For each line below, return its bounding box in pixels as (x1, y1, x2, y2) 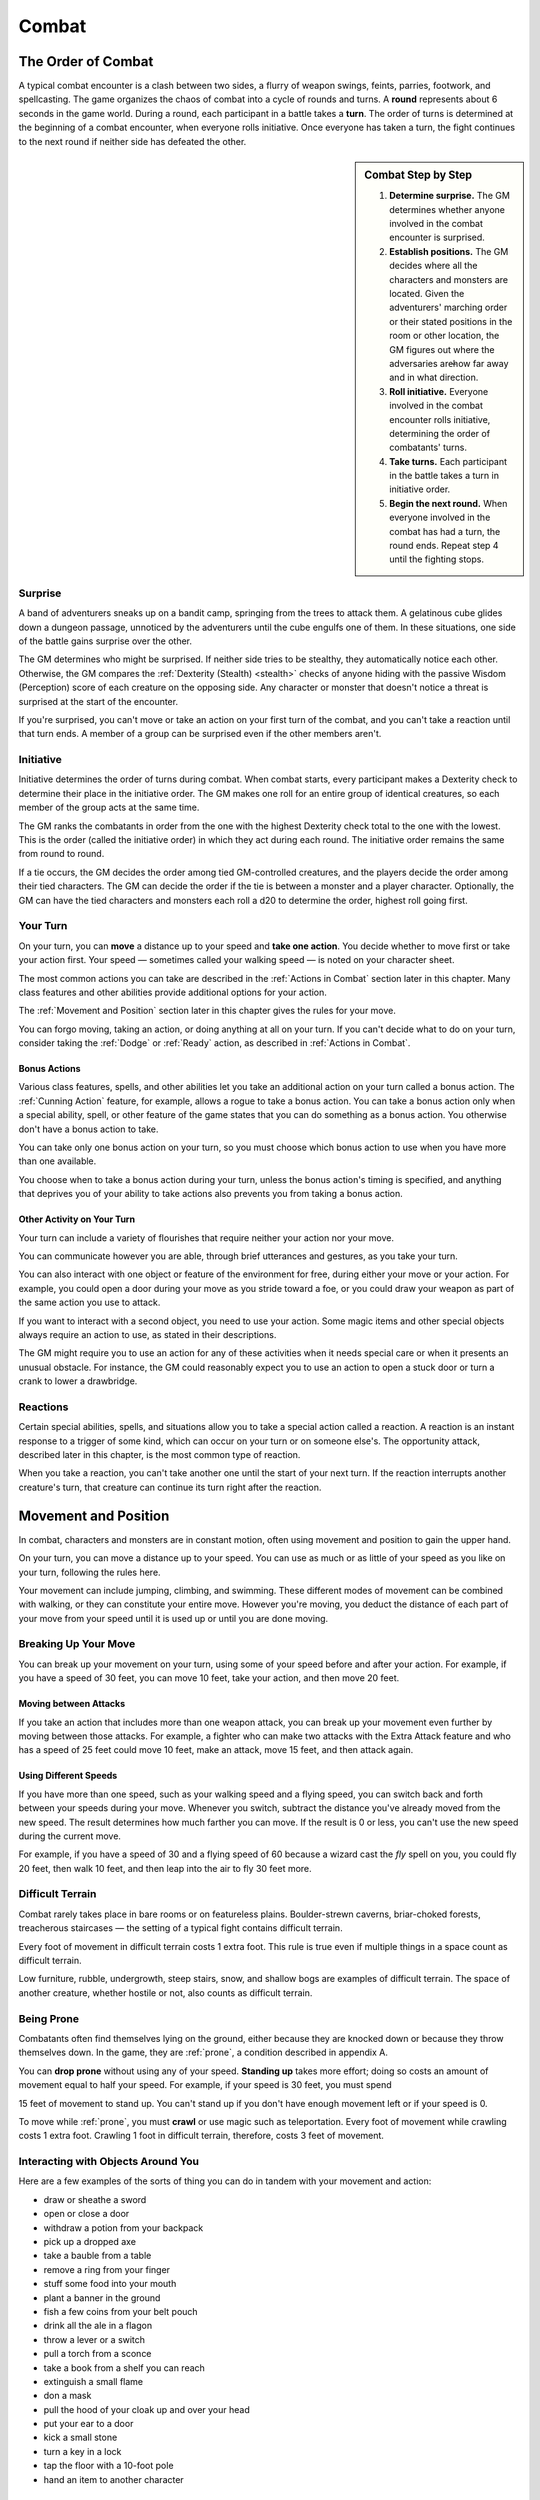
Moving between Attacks (18, 1698, 126, 1710)
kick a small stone (43, 2431, 118, 2444)
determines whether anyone (389, 203, 505, 215)
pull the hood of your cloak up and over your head (43, 2403, 250, 2415)
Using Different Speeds (18, 1770, 118, 1782)
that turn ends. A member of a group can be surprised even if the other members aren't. (18, 728, 382, 740)
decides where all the (389, 260, 478, 272)
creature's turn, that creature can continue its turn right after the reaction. (18, 1481, 322, 1493)
